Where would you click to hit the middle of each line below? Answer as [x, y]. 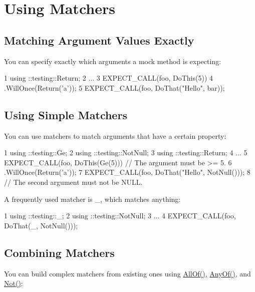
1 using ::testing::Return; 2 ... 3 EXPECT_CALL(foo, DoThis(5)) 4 [109, 78]
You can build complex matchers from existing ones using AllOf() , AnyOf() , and [127, 273]
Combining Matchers [59, 252]
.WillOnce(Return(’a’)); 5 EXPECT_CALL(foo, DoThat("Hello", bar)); [114, 87]
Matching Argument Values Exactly [99, 40]
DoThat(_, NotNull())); [41, 225]
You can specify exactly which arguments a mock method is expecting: [113, 61]
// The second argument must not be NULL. [73, 182]
